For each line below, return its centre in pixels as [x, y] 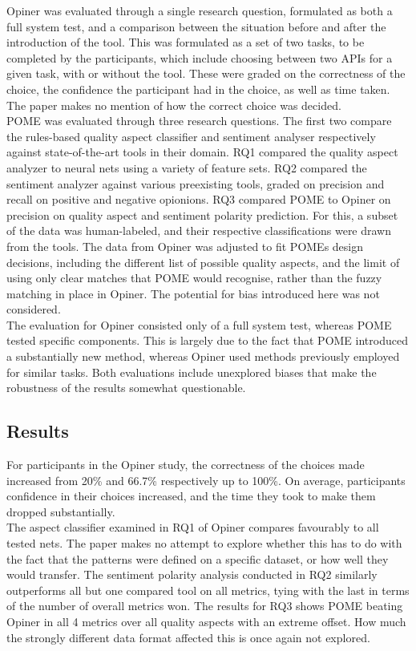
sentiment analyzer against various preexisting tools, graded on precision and [196, 183]
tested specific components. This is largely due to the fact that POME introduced [207, 340]
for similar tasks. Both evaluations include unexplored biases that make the [192, 372]
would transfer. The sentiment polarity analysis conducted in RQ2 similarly [192, 574]
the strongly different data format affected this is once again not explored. [188, 637]
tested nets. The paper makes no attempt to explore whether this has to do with [204, 543]
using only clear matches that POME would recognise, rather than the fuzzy [194, 278]
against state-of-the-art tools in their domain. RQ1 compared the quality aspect [202, 152]
